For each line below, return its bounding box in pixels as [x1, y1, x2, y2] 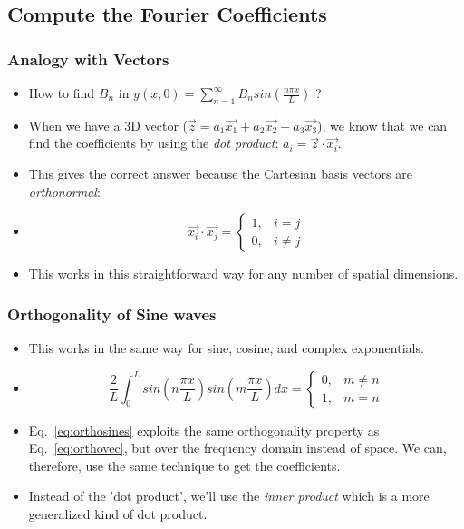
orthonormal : [28, 181, 101, 201]
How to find [28, 83, 95, 102]
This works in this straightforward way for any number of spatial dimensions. [28, 264, 459, 283]
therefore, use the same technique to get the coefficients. [28, 456, 341, 475]
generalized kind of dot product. [28, 504, 208, 523]
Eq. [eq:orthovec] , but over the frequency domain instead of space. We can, [28, 438, 447, 457]
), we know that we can [317, 115, 448, 134]
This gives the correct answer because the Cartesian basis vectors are [28, 163, 412, 182]
